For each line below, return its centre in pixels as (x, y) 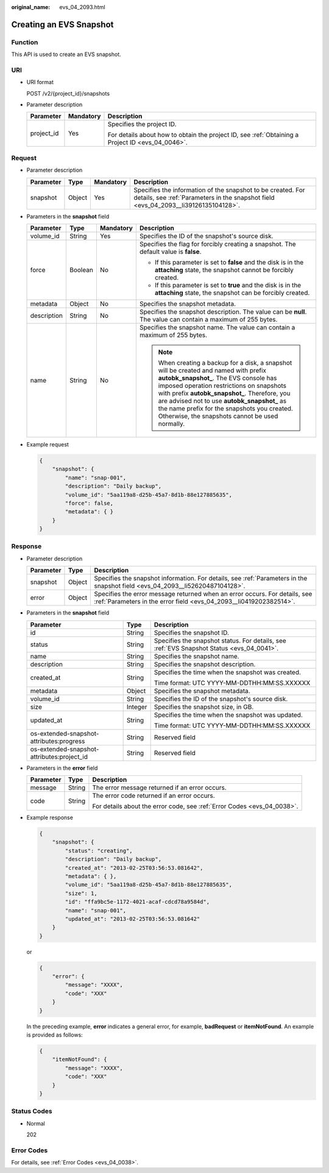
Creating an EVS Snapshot (62, 24)
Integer (137, 706)
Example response (50, 818)
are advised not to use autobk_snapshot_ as (222, 401)
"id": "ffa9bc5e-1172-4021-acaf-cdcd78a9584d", (137, 902)
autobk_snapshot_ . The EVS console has (218, 378)
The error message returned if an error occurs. (159, 787)
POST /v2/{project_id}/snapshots (68, 93)
